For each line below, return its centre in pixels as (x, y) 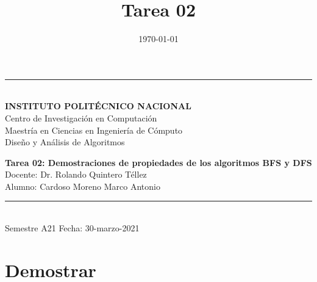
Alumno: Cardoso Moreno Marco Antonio (83, 186)
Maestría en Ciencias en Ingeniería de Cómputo (94, 130)
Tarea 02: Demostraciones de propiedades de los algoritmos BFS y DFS (158, 162)
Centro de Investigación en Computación (81, 117)
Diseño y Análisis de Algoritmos (65, 142)
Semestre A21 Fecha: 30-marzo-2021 (72, 228)
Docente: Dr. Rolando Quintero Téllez (76, 174)
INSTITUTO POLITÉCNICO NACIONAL (98, 106)
